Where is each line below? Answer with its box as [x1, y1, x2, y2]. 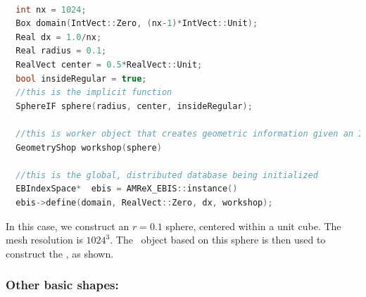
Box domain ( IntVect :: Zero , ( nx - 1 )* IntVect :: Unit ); [15, 18, 258, 29]
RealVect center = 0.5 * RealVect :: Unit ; [15, 59, 203, 70]
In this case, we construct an [6, 218, 130, 233]
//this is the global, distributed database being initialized [15, 170, 318, 180]
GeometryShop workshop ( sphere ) [15, 142, 162, 153]
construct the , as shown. [6, 246, 114, 260]
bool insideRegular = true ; [15, 73, 147, 84]
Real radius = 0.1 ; [15, 46, 107, 56]
